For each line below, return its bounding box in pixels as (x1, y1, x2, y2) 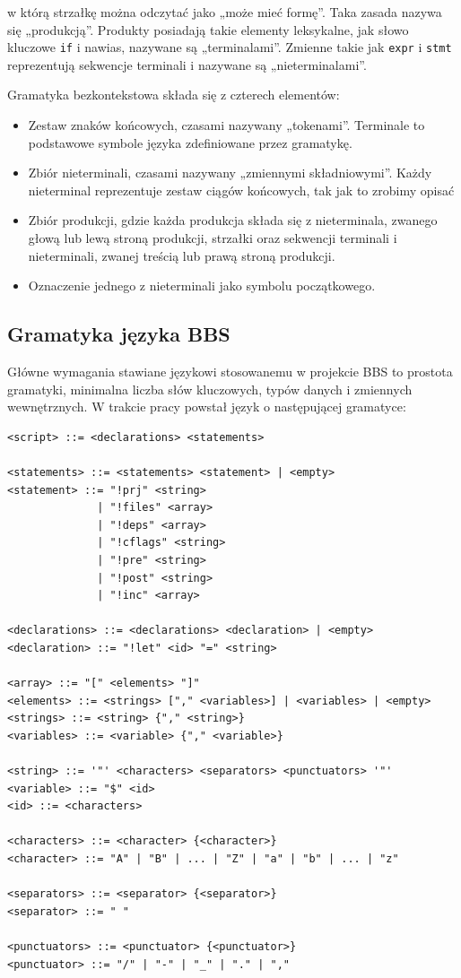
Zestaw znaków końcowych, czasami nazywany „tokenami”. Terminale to (28, 116, 425, 134)
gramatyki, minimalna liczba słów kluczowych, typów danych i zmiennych (7, 379, 413, 398)
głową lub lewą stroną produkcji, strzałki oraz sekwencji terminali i (28, 229, 397, 247)
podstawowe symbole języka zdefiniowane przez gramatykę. (28, 133, 352, 151)
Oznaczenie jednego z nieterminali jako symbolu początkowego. (28, 276, 376, 295)
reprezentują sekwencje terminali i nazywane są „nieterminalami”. (7, 55, 367, 74)
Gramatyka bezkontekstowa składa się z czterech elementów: (7, 85, 340, 104)
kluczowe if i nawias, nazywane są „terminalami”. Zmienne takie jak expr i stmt (7, 38, 452, 56)
